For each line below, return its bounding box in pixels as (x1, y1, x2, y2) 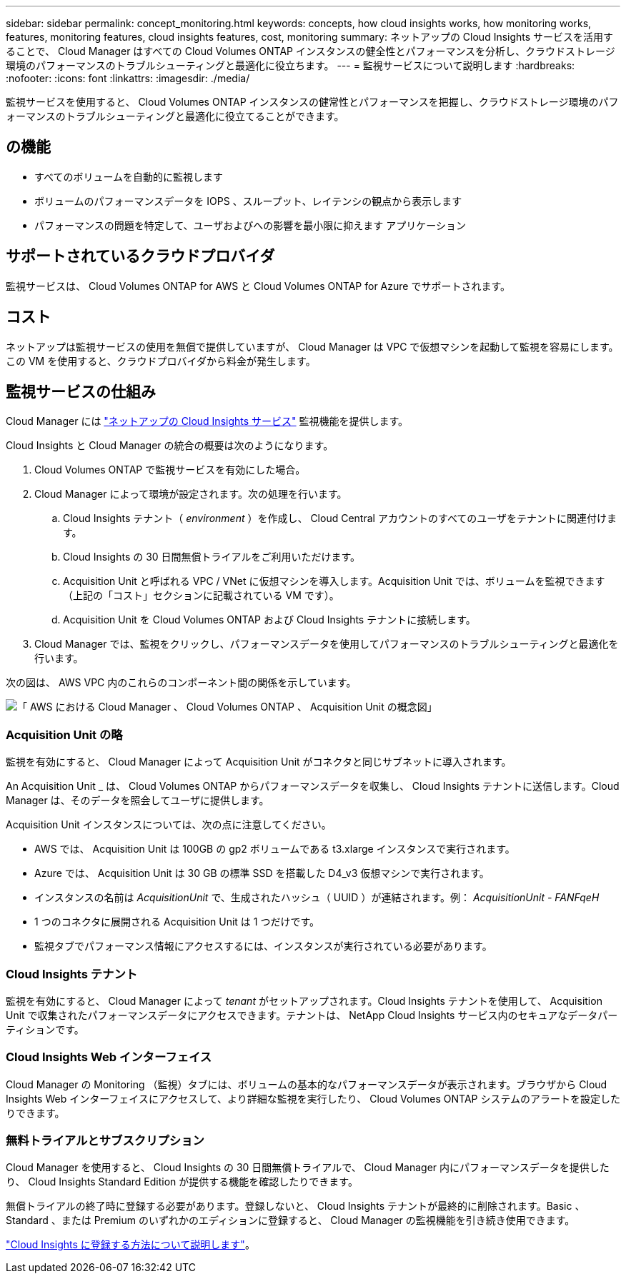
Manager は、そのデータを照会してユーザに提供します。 (6, 794, 269, 807)
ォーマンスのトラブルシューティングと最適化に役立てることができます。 (6, 110, 344, 122)
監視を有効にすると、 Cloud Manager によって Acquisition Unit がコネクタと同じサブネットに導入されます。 (6, 756, 512, 768)
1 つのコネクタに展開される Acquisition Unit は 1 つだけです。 (34, 916, 320, 928)
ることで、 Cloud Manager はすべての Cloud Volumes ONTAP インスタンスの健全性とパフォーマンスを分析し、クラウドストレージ (6, 45, 615, 57)
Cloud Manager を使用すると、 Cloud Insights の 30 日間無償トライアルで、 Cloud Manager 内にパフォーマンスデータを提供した (6, 1161, 610, 1174)
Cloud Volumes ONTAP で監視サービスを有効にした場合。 (34, 463, 306, 476)
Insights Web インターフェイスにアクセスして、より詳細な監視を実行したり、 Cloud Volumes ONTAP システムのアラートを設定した (6, 1092, 621, 1105)
